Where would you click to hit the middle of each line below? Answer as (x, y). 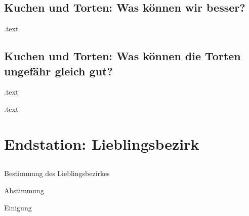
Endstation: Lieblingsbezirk (102, 143)
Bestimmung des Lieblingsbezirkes (57, 173)
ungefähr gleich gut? (58, 71)
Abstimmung (24, 190)
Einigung (18, 207)
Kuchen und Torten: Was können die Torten (122, 56)
